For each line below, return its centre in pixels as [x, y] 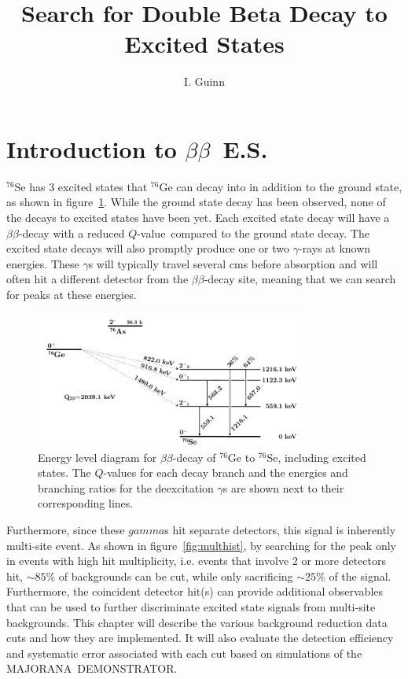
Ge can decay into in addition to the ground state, [281, 186]
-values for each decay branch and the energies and [226, 472]
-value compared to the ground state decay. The [253, 232]
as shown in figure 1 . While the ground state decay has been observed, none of [196, 202]
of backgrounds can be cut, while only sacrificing [176, 576]
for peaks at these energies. [72, 294]
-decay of [194, 457]
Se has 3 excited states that [81, 186]
